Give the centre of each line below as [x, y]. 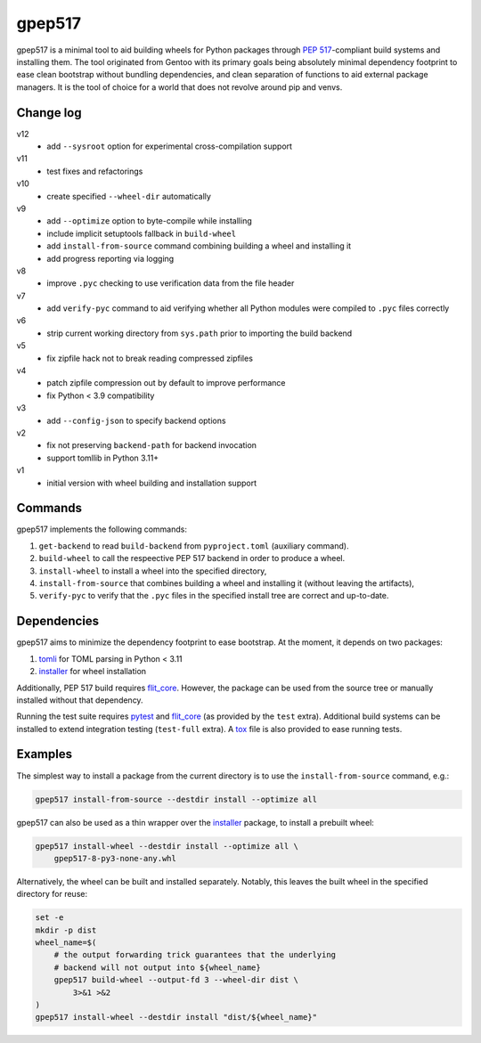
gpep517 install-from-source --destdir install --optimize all [176, 799]
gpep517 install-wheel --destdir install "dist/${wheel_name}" [176, 1017]
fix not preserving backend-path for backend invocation [152, 445]
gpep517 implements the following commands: [102, 529]
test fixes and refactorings [95, 171]
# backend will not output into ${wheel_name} [158, 967]
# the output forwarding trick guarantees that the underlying [195, 955]
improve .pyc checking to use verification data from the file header [171, 283]
